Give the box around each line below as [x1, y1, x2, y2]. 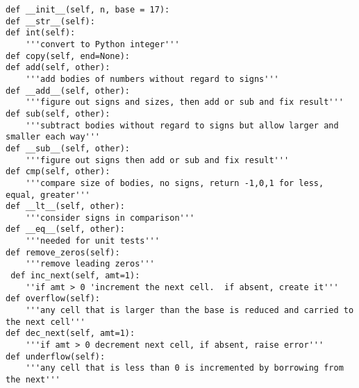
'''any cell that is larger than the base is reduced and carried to [25, 305, 354, 316]
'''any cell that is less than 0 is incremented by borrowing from [25, 363, 344, 373]
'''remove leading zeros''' [25, 259, 155, 269]
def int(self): [6, 28, 76, 38]
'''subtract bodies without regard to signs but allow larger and [25, 120, 339, 130]
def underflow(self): [6, 351, 106, 362]
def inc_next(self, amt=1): [10, 271, 140, 281]
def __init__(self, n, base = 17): [6, 5, 170, 15]
